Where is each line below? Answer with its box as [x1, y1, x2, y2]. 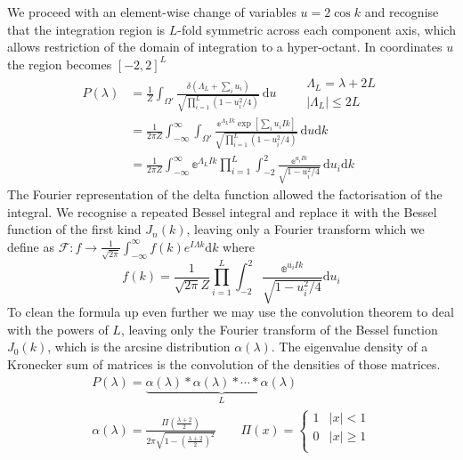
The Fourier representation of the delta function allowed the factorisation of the [7, 185, 443, 204]
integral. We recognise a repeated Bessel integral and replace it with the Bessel [7, 202, 437, 221]
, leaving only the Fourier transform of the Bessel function [120, 319, 438, 338]
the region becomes [7, 54, 112, 73]
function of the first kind [7, 220, 142, 238]
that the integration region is [7, 20, 166, 38]
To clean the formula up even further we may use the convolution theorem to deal [7, 303, 454, 321]
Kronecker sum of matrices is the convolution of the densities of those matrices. [7, 354, 441, 373]
